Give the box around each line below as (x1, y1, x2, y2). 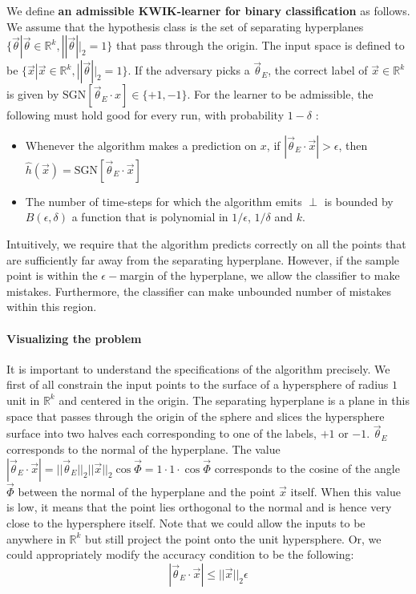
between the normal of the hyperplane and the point (18, 483, 276, 499)
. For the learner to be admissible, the (187, 86, 374, 103)
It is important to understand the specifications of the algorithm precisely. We (6, 360, 390, 377)
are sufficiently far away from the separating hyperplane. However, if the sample (6, 251, 400, 268)
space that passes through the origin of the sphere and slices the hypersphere (6, 407, 385, 424)
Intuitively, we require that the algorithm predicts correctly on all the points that (6, 235, 406, 252)
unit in (6, 391, 40, 408)
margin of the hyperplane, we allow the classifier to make (119, 267, 400, 284)
